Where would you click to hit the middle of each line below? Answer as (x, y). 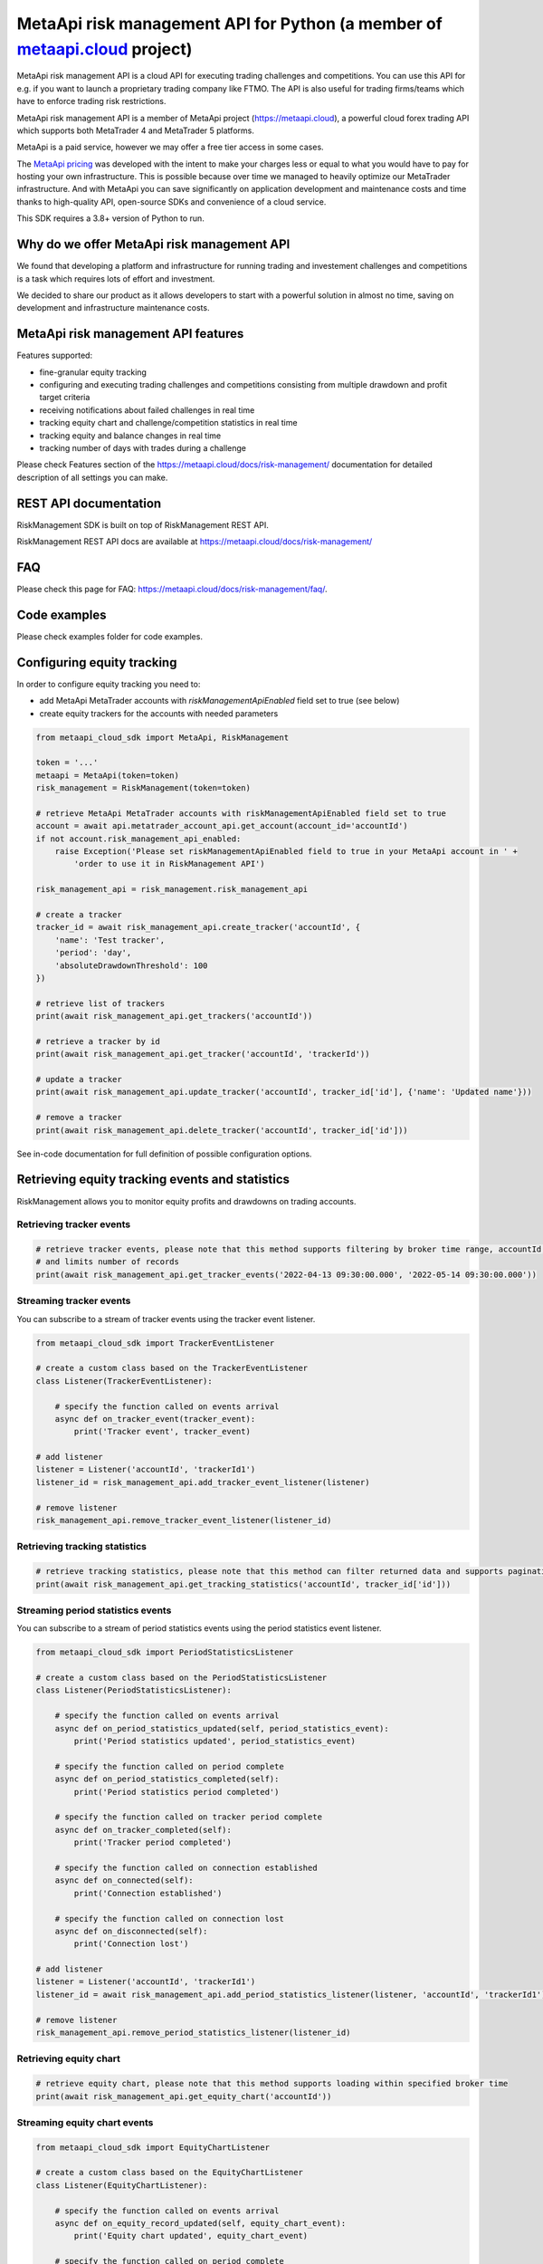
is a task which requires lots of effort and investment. (116, 278)
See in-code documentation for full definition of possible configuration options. (164, 1154)
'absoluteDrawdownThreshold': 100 (131, 965)
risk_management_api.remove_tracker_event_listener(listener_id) (184, 1521)
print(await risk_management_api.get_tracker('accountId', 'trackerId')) (203, 1054)
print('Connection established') (148, 1893)
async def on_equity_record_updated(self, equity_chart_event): (200, 2224)
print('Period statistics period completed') (176, 1792)
